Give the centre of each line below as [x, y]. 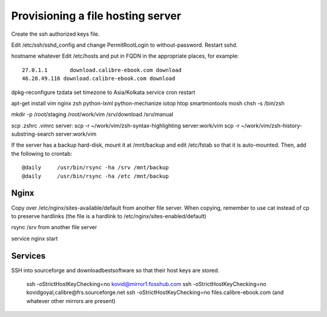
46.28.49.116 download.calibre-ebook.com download [99, 78]
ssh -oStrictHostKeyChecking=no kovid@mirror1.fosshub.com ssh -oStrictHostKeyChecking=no [146, 284]
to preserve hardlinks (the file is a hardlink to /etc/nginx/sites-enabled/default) [109, 216]
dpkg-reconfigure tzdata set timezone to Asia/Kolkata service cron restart [103, 92]
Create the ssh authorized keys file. [55, 34]
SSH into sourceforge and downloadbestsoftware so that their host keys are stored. [115, 270]
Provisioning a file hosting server [96, 16]
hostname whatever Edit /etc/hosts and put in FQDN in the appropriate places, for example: [125, 56]
